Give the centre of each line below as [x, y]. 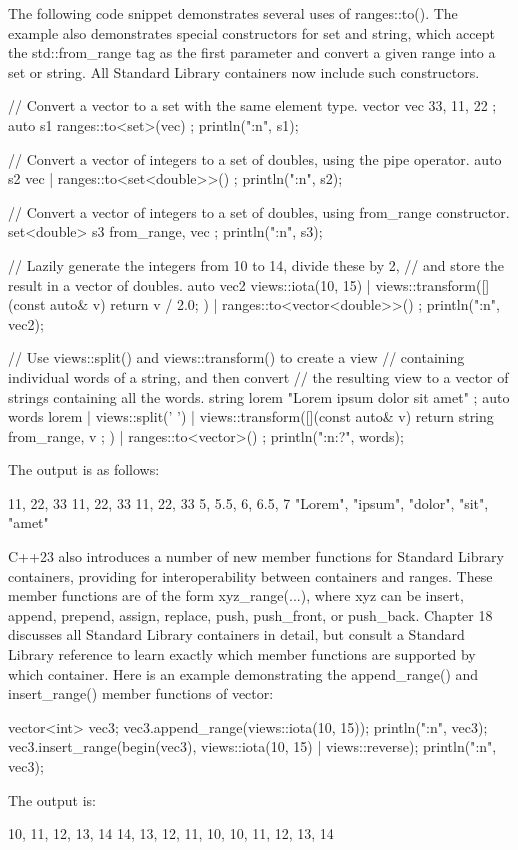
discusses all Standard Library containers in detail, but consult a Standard [236, 634]
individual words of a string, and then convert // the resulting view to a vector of [258, 376]
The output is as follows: [84, 469]
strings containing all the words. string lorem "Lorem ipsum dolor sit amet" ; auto [259, 396]
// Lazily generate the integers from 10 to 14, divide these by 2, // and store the [256, 264]
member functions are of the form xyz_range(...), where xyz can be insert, [236, 595]
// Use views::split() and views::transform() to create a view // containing [236, 357]
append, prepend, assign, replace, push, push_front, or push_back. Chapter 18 [250, 614]
